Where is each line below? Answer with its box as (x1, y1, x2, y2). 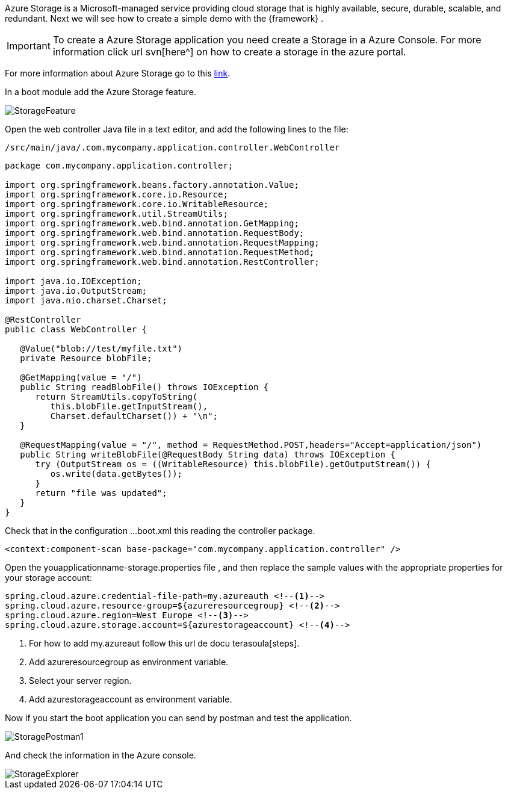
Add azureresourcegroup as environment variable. (29, 657, 229, 667)
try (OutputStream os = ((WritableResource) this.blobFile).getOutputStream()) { (35, 459, 432, 469)
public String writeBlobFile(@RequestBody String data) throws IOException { (20, 450, 396, 459)
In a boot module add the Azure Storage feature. (5, 87, 197, 97)
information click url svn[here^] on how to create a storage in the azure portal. (52, 46, 406, 58)
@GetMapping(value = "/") (20, 373, 142, 382)
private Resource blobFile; (20, 353, 152, 363)
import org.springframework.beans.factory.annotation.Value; (5, 180, 299, 190)
